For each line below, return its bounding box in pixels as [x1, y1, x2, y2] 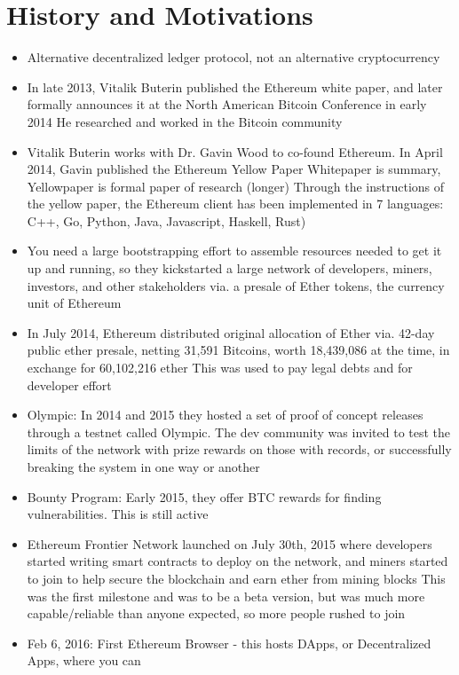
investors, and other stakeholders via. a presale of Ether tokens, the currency [27, 276, 445, 294]
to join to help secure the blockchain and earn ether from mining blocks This [27, 569, 446, 587]
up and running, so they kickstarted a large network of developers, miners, [27, 259, 432, 278]
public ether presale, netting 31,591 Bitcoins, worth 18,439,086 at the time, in [27, 341, 450, 359]
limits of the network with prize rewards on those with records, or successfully [27, 440, 452, 459]
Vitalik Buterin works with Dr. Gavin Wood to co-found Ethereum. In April [27, 142, 443, 161]
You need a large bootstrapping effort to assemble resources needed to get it [27, 241, 442, 260]
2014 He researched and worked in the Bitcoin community [27, 112, 343, 130]
